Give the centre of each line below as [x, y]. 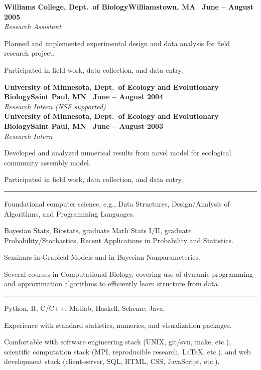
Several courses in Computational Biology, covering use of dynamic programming [129, 273]
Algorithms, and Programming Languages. [70, 213]
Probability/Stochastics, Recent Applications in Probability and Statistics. [119, 240]
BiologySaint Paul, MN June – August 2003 [84, 126]
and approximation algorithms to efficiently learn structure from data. [112, 284]
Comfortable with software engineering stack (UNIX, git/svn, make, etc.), [117, 342]
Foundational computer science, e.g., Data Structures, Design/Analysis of [117, 203]
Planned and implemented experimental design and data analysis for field [117, 43]
